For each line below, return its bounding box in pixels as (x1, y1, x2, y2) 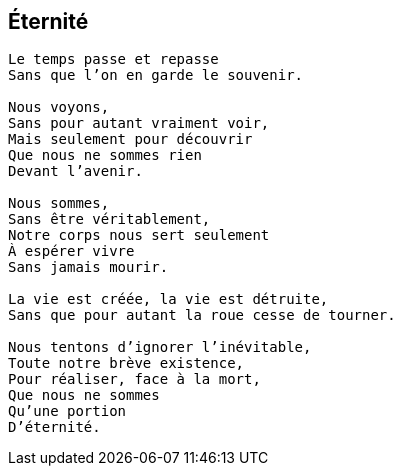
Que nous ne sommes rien (8, 147, 202, 164)
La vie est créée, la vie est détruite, (8, 291, 329, 308)
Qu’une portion (8, 403, 127, 420)
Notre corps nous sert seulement (8, 227, 270, 244)
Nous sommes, (8, 195, 110, 212)
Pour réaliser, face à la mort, (8, 371, 261, 388)
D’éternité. (8, 419, 101, 436)
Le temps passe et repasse (8, 51, 219, 68)
